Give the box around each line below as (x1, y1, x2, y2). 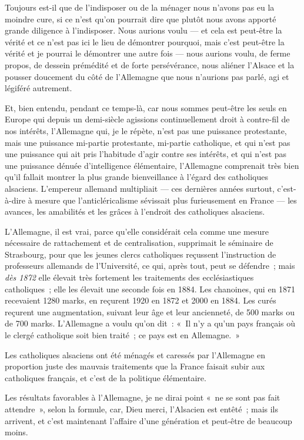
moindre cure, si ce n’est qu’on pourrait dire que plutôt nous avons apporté (5, 12, 276, 25)
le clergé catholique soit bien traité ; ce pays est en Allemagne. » (5, 329, 240, 341)
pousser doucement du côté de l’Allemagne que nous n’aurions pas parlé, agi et (5, 70, 289, 82)
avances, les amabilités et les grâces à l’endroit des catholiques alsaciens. (5, 205, 265, 218)
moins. (5, 426, 28, 438)
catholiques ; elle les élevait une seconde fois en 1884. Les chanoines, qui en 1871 (5, 282, 296, 295)
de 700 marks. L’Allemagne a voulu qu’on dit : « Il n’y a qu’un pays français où (5, 317, 296, 329)
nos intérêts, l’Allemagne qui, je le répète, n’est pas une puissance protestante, (5, 124, 287, 136)
